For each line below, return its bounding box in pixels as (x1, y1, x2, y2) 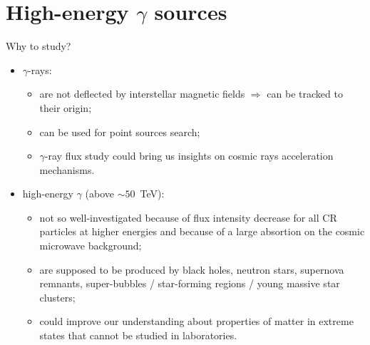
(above (85, 186, 115, 201)
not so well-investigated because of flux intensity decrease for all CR (39, 210, 337, 225)
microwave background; (39, 238, 142, 253)
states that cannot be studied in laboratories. (39, 328, 237, 343)
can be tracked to (267, 86, 343, 101)
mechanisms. (39, 162, 95, 177)
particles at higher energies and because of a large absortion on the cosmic (39, 224, 365, 239)
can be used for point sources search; (39, 124, 200, 139)
